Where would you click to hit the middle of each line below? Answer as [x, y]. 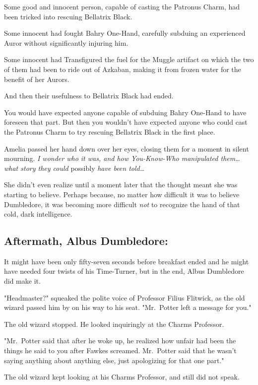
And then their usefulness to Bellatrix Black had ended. [89, 96]
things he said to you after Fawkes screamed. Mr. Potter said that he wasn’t [120, 350]
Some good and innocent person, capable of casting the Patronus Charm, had [122, 6]
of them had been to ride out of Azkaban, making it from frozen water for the [123, 69]
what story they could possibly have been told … [74, 168]
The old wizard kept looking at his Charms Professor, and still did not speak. [122, 377]
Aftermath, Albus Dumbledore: [86, 241]
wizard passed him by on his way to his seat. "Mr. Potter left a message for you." [128, 307]
